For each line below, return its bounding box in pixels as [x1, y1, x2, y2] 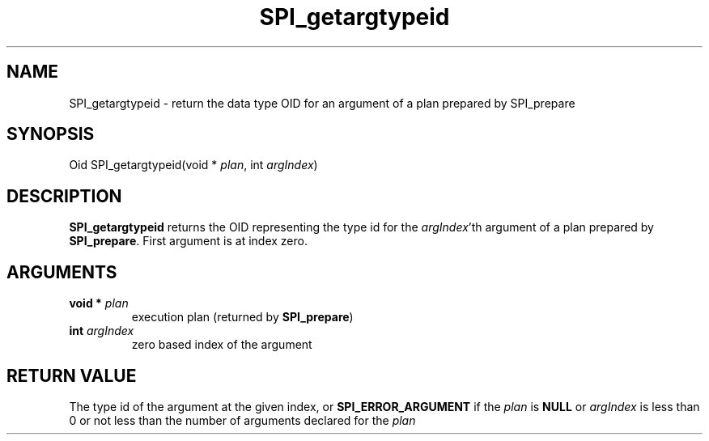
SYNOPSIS [6, 124, 95, 145]
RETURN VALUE [6, 365, 137, 386]
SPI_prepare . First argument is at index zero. [69, 234, 308, 248]
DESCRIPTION [6, 185, 122, 206]
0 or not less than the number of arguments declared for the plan [69, 413, 416, 427]
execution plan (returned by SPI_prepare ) [131, 310, 354, 324]
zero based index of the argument [131, 337, 312, 352]
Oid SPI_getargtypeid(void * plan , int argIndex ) [69, 158, 318, 172]
